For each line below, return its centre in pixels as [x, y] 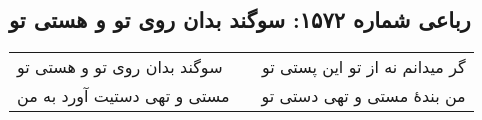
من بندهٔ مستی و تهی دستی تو [363, 96]
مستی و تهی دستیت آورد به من [123, 96]
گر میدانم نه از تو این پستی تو [363, 67]
